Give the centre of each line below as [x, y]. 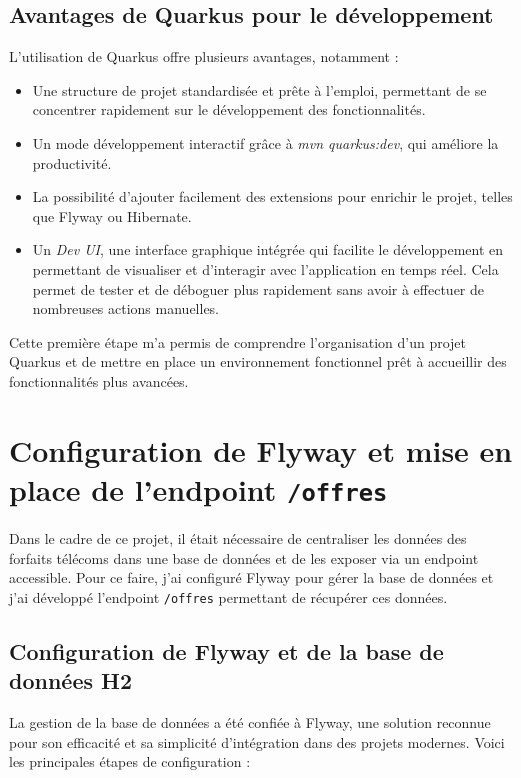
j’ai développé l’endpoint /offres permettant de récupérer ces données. [228, 596]
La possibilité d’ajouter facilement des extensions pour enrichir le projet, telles [272, 196]
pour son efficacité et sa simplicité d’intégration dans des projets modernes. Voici [257, 741]
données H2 [71, 680]
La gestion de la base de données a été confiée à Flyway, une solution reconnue [250, 721]
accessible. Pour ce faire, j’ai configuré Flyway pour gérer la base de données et [251, 577]
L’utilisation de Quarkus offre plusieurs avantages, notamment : [204, 56]
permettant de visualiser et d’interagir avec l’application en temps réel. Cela [265, 268]
